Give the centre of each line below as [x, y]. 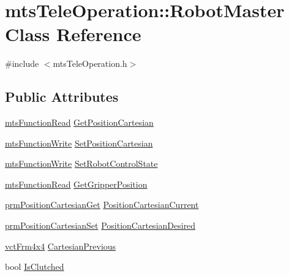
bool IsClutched [35, 266]
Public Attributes [62, 97]
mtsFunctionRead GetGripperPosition [76, 184]
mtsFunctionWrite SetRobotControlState [81, 163]
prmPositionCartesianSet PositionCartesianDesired [100, 225]
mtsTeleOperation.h [90, 63]
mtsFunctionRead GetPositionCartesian [79, 122]
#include [22, 63]
